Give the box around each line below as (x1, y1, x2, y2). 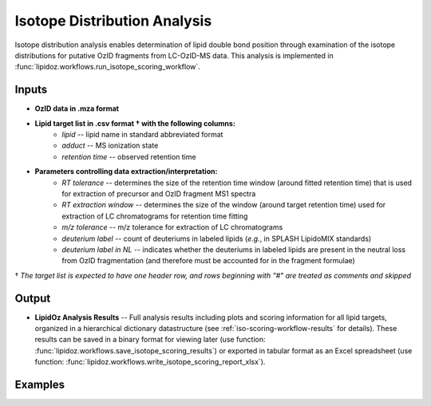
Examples (14, 377, 65, 391)
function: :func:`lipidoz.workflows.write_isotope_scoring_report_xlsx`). (34, 357, 266, 367)
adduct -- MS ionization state (61, 140, 159, 151)
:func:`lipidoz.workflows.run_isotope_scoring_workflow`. (14, 62, 201, 72)
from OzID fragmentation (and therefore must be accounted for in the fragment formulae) (61, 256, 355, 266)
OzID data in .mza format (34, 104, 120, 113)
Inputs (14, 83, 48, 97)
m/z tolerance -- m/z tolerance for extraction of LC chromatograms (61, 223, 283, 232)
